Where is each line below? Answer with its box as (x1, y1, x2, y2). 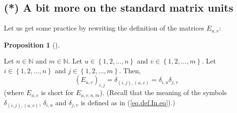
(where (4, 87, 24, 97)
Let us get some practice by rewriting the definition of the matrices (4, 23, 204, 33)
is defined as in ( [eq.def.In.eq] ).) (80, 97, 175, 107)
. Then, (119, 65, 141, 75)
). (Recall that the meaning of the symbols (100, 87, 227, 97)
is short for (41, 87, 74, 97)
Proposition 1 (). (4, 39, 60, 49)
